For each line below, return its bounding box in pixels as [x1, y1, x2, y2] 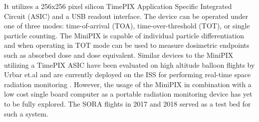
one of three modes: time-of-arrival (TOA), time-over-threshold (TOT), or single [4, 20, 250, 31]
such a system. [4, 108, 48, 119]
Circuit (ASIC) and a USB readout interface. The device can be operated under [4, 10, 249, 21]
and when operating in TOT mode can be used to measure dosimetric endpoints [4, 40, 250, 50]
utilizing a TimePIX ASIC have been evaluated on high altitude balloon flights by [4, 59, 255, 70]
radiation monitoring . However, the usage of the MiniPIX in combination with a [4, 79, 252, 89]
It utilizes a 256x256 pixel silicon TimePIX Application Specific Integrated [4, 1, 232, 11]
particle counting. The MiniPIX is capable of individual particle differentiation [4, 30, 245, 40]
